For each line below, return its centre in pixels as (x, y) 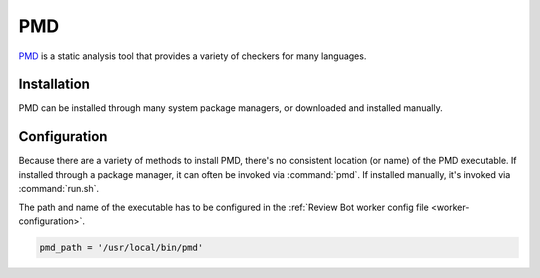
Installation (54, 84)
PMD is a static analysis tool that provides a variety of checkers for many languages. (192, 56)
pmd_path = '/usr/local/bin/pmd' (121, 247)
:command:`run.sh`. (59, 189)
